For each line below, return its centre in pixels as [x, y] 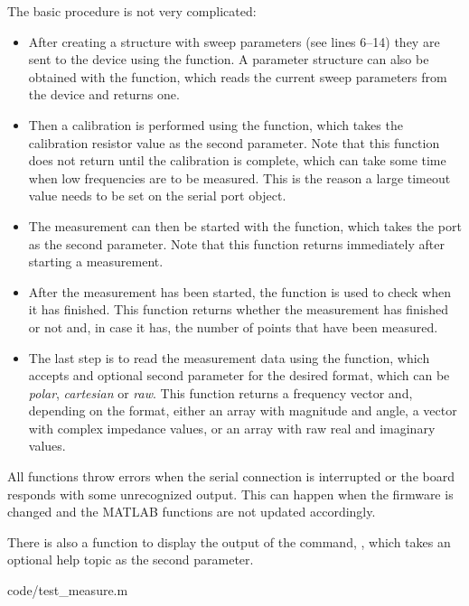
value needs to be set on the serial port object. [157, 196]
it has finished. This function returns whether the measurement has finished [239, 309]
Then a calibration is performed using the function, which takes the [216, 124]
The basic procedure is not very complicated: [132, 11]
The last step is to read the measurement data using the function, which [229, 357]
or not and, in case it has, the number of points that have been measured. [233, 326]
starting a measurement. [96, 261]
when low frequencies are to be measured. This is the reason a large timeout [239, 177]
